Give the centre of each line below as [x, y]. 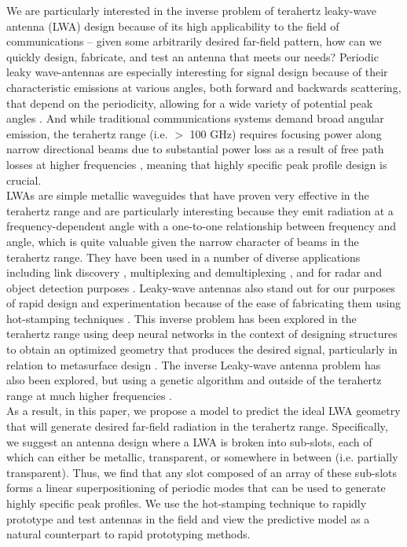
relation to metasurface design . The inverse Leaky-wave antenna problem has [194, 364]
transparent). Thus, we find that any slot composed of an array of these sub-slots [202, 472]
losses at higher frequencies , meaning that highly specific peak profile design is [197, 164]
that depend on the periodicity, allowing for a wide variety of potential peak [190, 103]
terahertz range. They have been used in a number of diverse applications [183, 257]
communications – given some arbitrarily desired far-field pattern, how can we [194, 41]
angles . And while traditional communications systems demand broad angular [195, 118]
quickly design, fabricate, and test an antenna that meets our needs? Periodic [192, 56]
